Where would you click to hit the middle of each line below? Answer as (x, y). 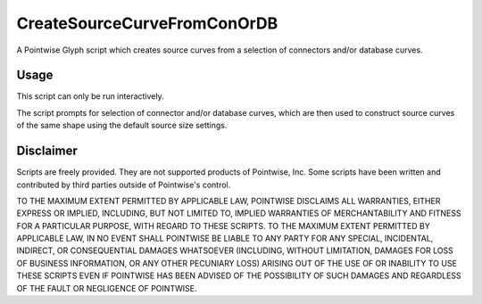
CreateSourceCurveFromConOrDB (147, 23)
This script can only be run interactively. (90, 96)
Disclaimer (47, 151)
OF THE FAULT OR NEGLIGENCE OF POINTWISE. (107, 288)
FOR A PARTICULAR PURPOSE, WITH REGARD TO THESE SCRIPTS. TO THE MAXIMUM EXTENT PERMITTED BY (223, 226)
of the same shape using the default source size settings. (122, 126)
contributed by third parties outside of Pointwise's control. (124, 185)
